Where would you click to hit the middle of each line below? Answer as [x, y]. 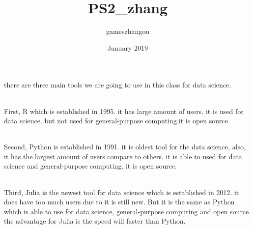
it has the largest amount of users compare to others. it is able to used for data [123, 156]
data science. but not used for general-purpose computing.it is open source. [117, 121]
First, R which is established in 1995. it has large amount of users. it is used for [124, 111]
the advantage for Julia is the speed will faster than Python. [95, 221]
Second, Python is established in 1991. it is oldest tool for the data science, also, [125, 147]
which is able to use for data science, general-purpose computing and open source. [127, 211]
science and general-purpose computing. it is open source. [90, 166]
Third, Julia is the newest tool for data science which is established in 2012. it [122, 192]
